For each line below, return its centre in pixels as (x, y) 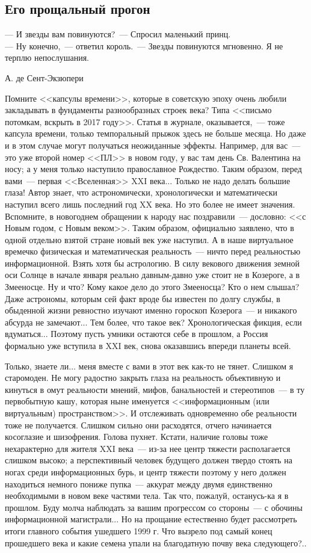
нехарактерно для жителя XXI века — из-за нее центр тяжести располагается (148, 448)
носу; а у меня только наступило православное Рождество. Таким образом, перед (153, 169)
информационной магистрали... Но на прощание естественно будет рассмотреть (151, 519)
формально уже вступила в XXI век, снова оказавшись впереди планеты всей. (148, 346)
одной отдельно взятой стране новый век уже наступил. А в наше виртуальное (149, 239)
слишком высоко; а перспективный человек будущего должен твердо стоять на (149, 460)
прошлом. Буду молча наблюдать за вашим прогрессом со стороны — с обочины (154, 507)
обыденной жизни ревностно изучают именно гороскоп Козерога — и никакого (151, 310)
